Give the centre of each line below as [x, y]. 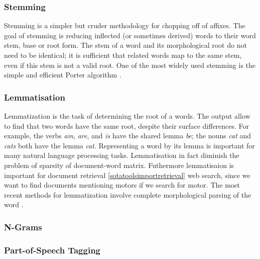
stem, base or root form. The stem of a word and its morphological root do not [125, 45]
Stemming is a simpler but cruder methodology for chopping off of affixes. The [125, 25]
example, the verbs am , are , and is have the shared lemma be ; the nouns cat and [128, 136]
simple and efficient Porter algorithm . [63, 75]
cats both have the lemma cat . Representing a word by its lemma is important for [129, 145]
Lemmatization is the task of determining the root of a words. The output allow [127, 116]
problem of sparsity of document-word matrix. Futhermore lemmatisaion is [119, 165]
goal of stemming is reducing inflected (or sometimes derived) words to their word [130, 35]
